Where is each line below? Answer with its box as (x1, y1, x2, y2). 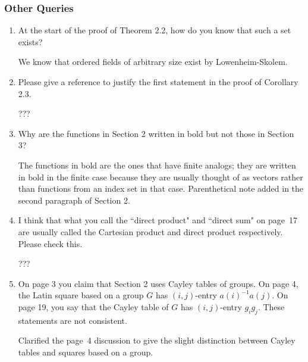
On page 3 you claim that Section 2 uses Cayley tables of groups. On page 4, (18, 277, 298, 289)
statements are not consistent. (18, 314, 127, 326)
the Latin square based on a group (18, 289, 144, 301)
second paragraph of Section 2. (18, 194, 130, 206)
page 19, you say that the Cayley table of (18, 300, 169, 313)
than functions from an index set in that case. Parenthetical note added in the (18, 182, 304, 195)
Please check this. (18, 237, 83, 249)
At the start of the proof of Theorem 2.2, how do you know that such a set (18, 24, 291, 36)
